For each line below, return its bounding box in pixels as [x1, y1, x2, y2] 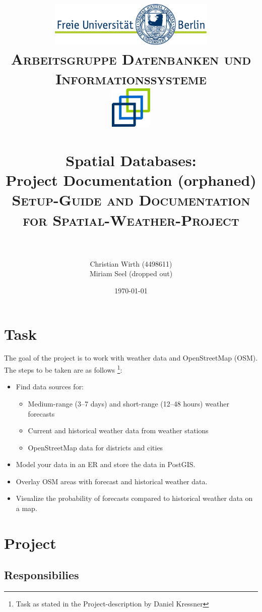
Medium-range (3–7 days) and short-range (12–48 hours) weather [28, 398, 230, 409]
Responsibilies [4, 567, 79, 583]
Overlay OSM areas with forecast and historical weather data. [16, 476, 208, 486]
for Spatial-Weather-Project [23, 209, 239, 230]
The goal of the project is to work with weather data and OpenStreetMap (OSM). [4, 352, 258, 363]
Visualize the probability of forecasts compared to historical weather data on [16, 493, 253, 503]
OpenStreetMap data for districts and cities [28, 442, 163, 452]
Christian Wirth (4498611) [90, 258, 172, 269]
